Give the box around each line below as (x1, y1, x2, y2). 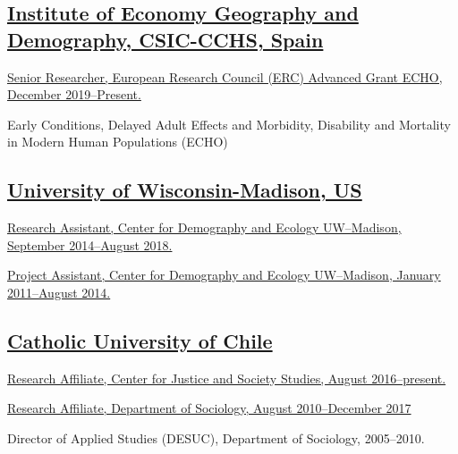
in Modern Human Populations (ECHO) (7, 132, 228, 151)
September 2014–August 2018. (7, 235, 173, 254)
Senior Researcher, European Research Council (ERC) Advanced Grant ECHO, (7, 67, 443, 86)
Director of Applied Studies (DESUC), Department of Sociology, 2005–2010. (7, 428, 425, 447)
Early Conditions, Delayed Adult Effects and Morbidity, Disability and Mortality (7, 114, 451, 133)
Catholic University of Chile (7, 326, 273, 354)
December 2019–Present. (7, 85, 141, 104)
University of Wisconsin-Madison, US (7, 176, 362, 204)
